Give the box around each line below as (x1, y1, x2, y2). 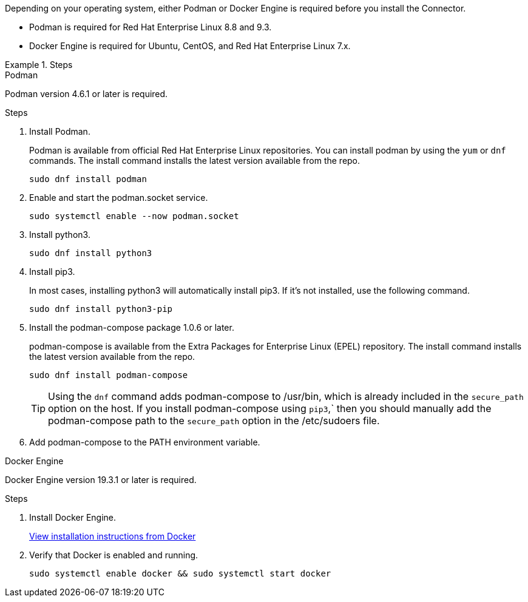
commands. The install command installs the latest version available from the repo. (29, 155, 360, 166)
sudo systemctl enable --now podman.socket (29, 211, 239, 221)
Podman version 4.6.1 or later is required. (5, 89, 168, 99)
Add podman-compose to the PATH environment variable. (29, 437, 260, 447)
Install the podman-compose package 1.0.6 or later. (29, 322, 234, 333)
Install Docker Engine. (29, 512, 117, 523)
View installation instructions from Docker (29, 531, 196, 541)
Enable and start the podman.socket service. (29, 192, 208, 203)
